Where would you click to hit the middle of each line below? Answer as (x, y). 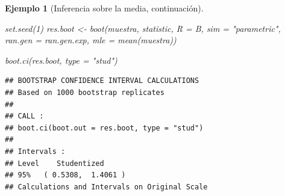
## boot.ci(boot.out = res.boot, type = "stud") (104, 128)
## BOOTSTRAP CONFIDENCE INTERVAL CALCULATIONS (102, 81)
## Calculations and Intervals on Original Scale (106, 187)
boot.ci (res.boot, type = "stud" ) (61, 60)
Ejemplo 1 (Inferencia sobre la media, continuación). (104, 8)
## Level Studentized (55, 163)
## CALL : (24, 116)
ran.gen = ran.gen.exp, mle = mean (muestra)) (91, 40)
